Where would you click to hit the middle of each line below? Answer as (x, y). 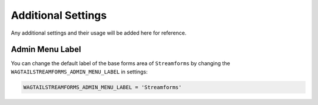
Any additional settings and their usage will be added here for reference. (99, 33)
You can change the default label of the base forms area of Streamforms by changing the (120, 63)
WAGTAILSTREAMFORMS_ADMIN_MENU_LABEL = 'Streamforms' (102, 87)
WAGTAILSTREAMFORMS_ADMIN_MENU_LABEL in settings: (79, 72)
